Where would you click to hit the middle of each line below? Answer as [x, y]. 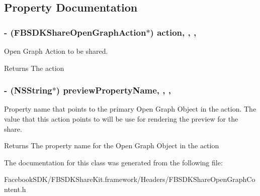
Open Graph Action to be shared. [56, 51]
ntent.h [15, 189]
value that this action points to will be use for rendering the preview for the [121, 119]
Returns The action [34, 68]
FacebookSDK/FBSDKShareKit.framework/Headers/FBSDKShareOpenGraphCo [130, 179]
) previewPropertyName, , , [114, 90]
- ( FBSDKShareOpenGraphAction [75, 32]
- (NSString [28, 90]
